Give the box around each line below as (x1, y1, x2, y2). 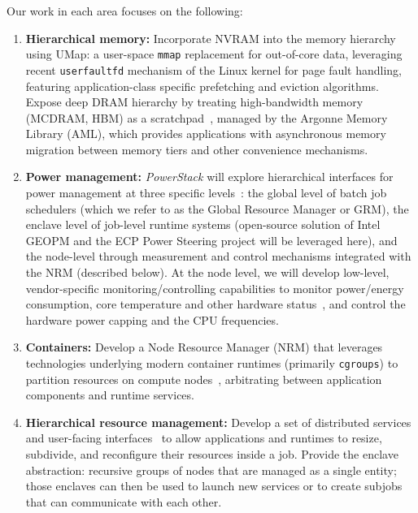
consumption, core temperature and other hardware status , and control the (25, 295, 406, 313)
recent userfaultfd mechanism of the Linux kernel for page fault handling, (25, 61, 403, 78)
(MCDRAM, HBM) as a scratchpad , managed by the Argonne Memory (25, 109, 388, 126)
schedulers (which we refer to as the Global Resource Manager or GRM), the (25, 200, 409, 217)
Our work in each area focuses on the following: (7, 2, 243, 19)
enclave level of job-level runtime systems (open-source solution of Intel (25, 216, 381, 233)
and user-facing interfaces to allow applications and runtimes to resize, (25, 429, 382, 446)
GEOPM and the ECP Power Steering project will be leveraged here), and (25, 231, 398, 248)
